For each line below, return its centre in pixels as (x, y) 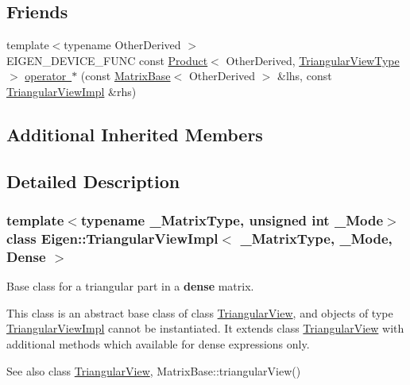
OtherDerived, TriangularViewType (313, 60)
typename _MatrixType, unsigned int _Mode (232, 220)
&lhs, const (305, 76)
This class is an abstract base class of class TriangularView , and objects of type (200, 312)
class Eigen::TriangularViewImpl (112, 238)
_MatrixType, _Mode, (316, 238)
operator (46, 76)
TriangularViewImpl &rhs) (72, 91)
